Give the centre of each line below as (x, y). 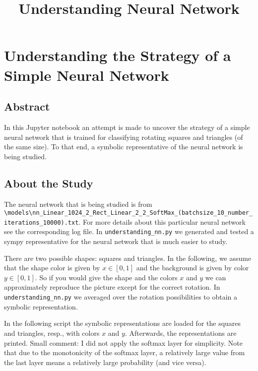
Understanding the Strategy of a (118, 55)
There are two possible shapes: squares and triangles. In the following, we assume (128, 258)
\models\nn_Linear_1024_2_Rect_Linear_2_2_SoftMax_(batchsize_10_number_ (129, 213)
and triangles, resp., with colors (52, 333)
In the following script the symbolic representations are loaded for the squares (123, 323)
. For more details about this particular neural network (162, 221)
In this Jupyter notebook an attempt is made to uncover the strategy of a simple (127, 127)
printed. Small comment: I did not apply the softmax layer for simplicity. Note (123, 342)
